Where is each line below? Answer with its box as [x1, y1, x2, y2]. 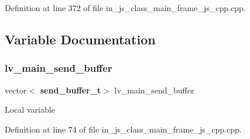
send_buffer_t [40, 84, 101, 96]
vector [5, 84, 27, 96]
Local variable [5, 103, 55, 116]
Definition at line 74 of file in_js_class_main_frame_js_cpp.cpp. [5, 123, 242, 135]
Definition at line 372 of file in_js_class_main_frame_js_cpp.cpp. [5, 2, 246, 13]
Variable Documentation [5, 30, 156, 48]
